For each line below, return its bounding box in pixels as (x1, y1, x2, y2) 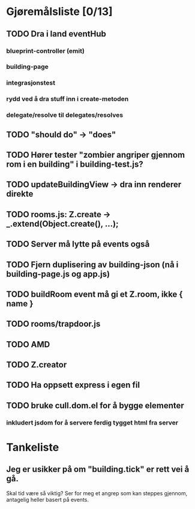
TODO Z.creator (6, 360, 67, 370)
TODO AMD (6, 339, 50, 350)
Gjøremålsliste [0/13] (6, 5, 113, 19)
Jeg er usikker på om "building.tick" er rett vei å (6, 464, 190, 475)
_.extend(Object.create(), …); (6, 218, 119, 229)
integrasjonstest (6, 79, 56, 87)
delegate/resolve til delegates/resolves (6, 111, 124, 119)
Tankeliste (6, 440, 59, 454)
